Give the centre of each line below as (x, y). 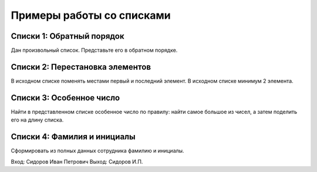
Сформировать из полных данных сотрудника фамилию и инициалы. (97, 151)
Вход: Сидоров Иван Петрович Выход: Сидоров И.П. (77, 161)
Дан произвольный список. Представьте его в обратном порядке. (94, 50)
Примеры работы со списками (91, 15)
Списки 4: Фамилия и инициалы (73, 137)
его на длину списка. (37, 120)
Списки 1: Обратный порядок (68, 36)
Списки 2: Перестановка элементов (81, 67)
